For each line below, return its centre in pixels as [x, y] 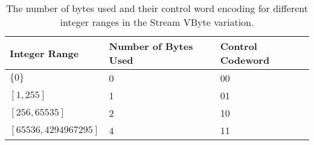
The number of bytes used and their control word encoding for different [157, 8]
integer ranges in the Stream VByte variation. [157, 22]
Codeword [245, 60]
